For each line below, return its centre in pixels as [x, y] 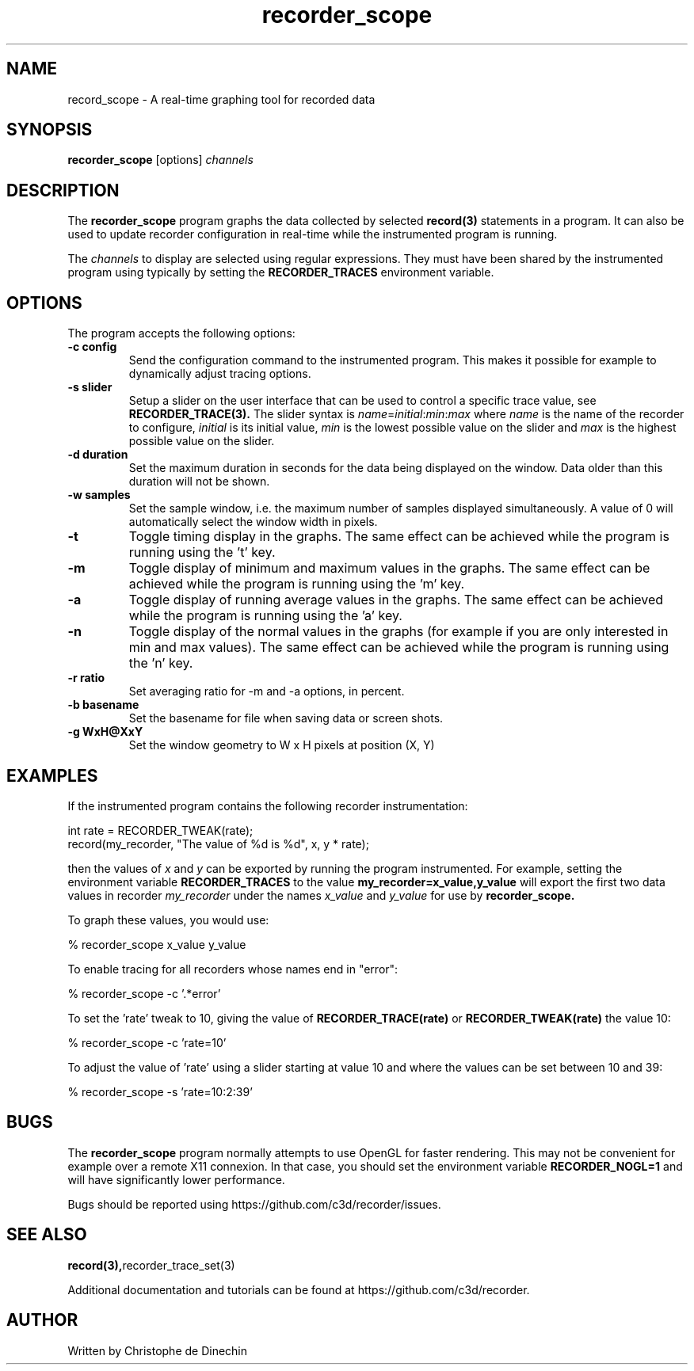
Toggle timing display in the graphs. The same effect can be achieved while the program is [399, 537]
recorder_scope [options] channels [160, 160]
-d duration [98, 455]
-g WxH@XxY [105, 732]
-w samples [99, 495]
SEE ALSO [47, 1235]
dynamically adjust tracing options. [220, 374]
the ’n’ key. [161, 663]
